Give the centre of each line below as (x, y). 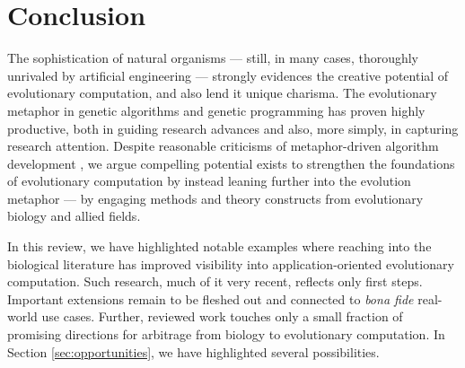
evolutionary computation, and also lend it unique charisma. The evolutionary (222, 93)
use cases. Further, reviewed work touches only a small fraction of (222, 316)
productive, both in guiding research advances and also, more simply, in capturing (233, 128)
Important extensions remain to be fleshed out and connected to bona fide (211, 298)
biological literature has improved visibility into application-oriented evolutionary (231, 263)
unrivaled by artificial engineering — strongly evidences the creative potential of (228, 75)
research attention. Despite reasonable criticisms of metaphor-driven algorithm (223, 146)
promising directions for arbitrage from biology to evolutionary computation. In (226, 334)
